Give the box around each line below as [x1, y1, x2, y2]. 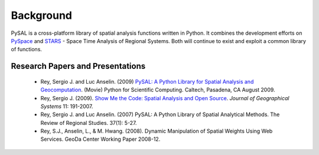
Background [11, 9, 72, 22]
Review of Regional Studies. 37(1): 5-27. [40, 119, 137, 126]
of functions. [11, 46, 43, 53]
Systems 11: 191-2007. [40, 103, 93, 110]
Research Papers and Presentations [11, 61, 146, 71]
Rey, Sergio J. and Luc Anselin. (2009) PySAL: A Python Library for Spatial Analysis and [40, 78, 254, 85]
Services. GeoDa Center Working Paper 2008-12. [40, 136, 161, 143]
